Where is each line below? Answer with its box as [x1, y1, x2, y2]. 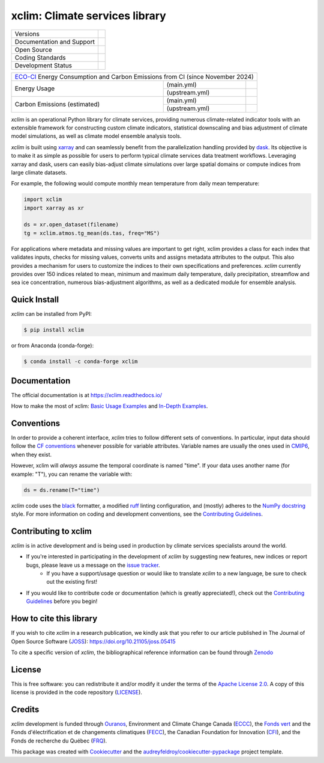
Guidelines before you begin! [26, 598, 98, 605]
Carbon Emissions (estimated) [14, 100, 100, 108]
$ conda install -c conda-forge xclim [23, 358, 138, 365]
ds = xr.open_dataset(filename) [23, 221, 119, 228]
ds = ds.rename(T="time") [23, 486, 100, 493]
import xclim [23, 196, 62, 203]
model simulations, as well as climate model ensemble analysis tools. [11, 132, 182, 140]
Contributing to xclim [11, 526, 92, 536]
